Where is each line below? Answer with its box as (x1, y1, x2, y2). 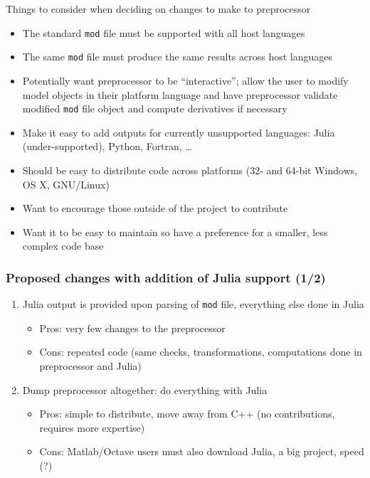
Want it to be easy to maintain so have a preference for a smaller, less (22, 224, 328, 239)
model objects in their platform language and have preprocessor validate (22, 87, 338, 102)
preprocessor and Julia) (39, 358, 142, 373)
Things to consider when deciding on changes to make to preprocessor (6, 1, 311, 16)
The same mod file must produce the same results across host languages (22, 49, 333, 64)
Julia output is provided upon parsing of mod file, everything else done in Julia (22, 297, 364, 312)
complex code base (22, 238, 104, 253)
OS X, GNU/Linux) (22, 176, 110, 191)
